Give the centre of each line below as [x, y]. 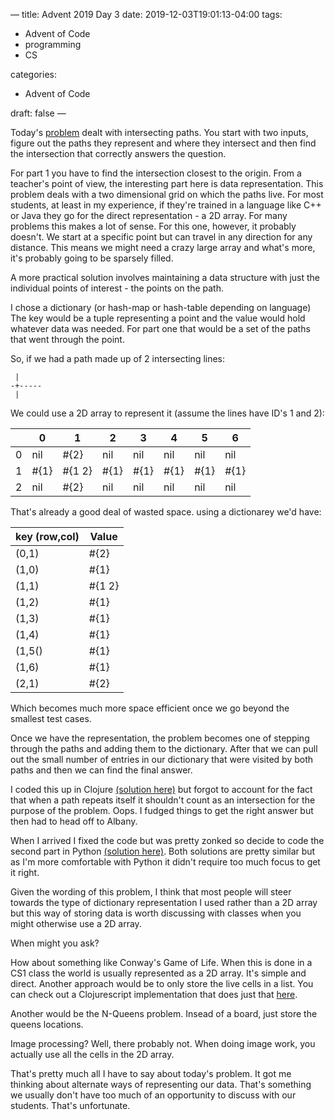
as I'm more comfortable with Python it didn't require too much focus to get [165, 862]
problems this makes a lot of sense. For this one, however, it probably [153, 226]
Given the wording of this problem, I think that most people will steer [151, 892]
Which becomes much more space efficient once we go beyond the [150, 708]
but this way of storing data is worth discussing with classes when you [156, 913]
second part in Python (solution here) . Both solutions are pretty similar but [163, 851]
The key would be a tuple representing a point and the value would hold [158, 318]
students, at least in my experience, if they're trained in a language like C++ [166, 205]
